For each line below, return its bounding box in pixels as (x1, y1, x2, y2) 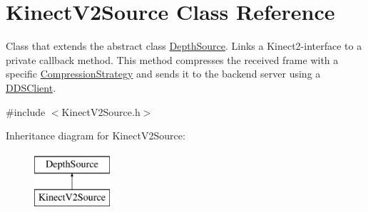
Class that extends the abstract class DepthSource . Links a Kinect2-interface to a (6, 38, 362, 53)
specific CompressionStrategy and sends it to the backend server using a (6, 66, 321, 81)
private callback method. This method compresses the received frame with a (6, 52, 339, 67)
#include (6, 104, 46, 119)
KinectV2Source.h (61, 104, 140, 119)
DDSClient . (6, 80, 56, 95)
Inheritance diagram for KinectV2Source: (6, 128, 185, 143)
